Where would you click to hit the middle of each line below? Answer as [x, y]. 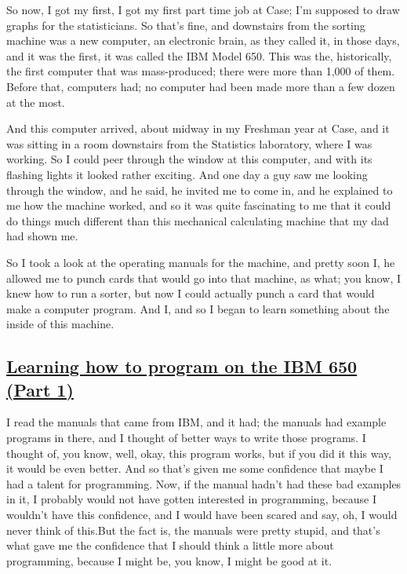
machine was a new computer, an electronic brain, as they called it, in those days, [203, 40]
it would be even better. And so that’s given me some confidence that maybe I [195, 468]
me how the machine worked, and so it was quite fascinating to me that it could [199, 205]
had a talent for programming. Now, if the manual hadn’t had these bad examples [204, 483]
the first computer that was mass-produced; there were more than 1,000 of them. [201, 71]
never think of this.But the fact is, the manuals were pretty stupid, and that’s [193, 530]
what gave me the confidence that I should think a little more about [170, 545]
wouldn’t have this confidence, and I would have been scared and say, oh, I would [202, 515]
